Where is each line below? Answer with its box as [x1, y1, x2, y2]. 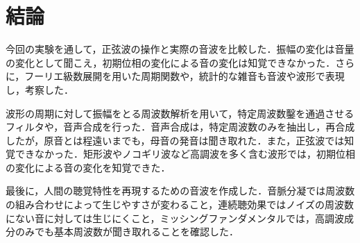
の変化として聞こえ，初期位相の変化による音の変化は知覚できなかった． [6, 55, 336, 69]
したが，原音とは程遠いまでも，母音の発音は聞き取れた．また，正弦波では [6, 133, 345, 147]
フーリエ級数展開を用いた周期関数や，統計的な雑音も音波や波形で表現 [24, 69, 345, 83]
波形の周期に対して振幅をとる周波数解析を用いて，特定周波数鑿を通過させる [6, 106, 354, 120]
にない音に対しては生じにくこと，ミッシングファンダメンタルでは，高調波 [6, 210, 345, 225]
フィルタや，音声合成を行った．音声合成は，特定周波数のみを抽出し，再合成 [6, 119, 355, 134]
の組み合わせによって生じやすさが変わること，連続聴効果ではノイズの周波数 [6, 197, 354, 212]
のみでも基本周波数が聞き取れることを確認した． [15, 224, 239, 239]
